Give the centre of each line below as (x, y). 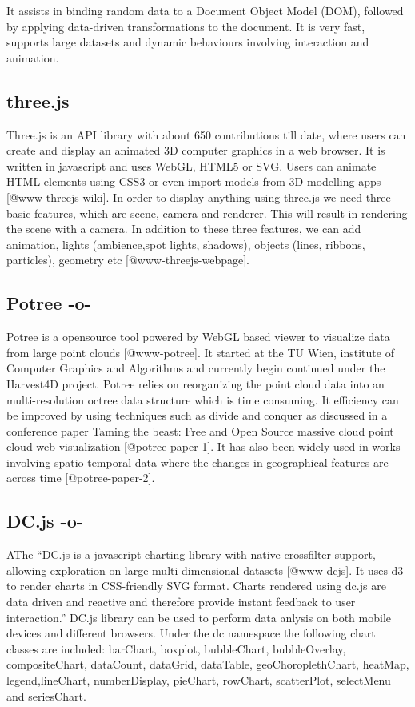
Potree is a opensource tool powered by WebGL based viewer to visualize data (198, 337)
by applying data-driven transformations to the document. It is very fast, (186, 26)
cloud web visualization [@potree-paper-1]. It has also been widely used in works (204, 446)
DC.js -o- (45, 521)
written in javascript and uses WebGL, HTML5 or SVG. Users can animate (192, 165)
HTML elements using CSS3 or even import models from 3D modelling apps (194, 181)
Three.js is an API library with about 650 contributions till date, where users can (206, 134)
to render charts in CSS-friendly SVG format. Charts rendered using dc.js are (196, 586)
